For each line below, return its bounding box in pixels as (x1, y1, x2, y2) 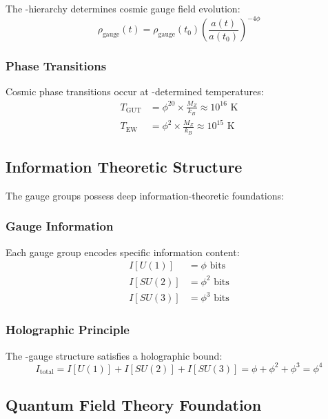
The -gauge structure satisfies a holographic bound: (6, 348, 223, 362)
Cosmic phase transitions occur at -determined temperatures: (6, 84, 264, 99)
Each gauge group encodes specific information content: (6, 244, 240, 259)
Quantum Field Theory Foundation (6, 394, 262, 416)
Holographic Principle (6, 321, 130, 338)
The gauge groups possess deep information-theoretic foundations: (6, 188, 284, 202)
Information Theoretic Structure (6, 156, 243, 177)
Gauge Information (6, 217, 114, 235)
